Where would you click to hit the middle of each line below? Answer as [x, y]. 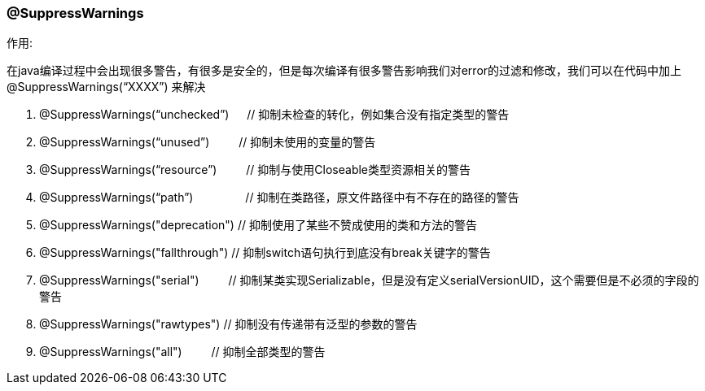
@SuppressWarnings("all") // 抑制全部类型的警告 [182, 352]
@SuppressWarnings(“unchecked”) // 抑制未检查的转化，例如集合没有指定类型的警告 [274, 115]
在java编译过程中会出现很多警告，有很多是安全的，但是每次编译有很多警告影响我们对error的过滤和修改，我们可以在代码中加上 [344, 71]
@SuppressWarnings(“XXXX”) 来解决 [106, 87]
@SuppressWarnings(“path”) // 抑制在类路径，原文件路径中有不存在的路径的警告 [279, 198]
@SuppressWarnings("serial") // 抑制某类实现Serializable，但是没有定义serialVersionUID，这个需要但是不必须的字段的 [369, 280]
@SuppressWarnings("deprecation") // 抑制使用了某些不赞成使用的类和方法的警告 [258, 225]
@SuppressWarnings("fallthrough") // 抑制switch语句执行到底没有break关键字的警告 [265, 253]
